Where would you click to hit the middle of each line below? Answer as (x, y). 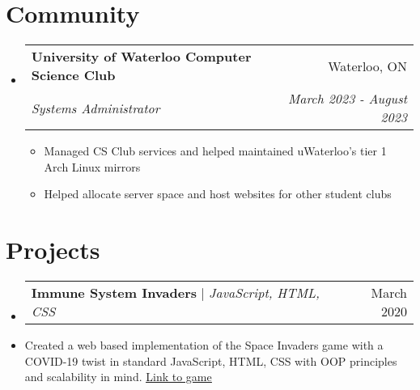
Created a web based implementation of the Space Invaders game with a (204, 345)
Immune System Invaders (114, 293)
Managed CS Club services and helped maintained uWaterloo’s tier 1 (215, 151)
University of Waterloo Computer (141, 57)
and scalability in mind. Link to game (118, 377)
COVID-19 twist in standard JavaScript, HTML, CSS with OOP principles (211, 360)
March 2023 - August (347, 99)
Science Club (73, 75)
